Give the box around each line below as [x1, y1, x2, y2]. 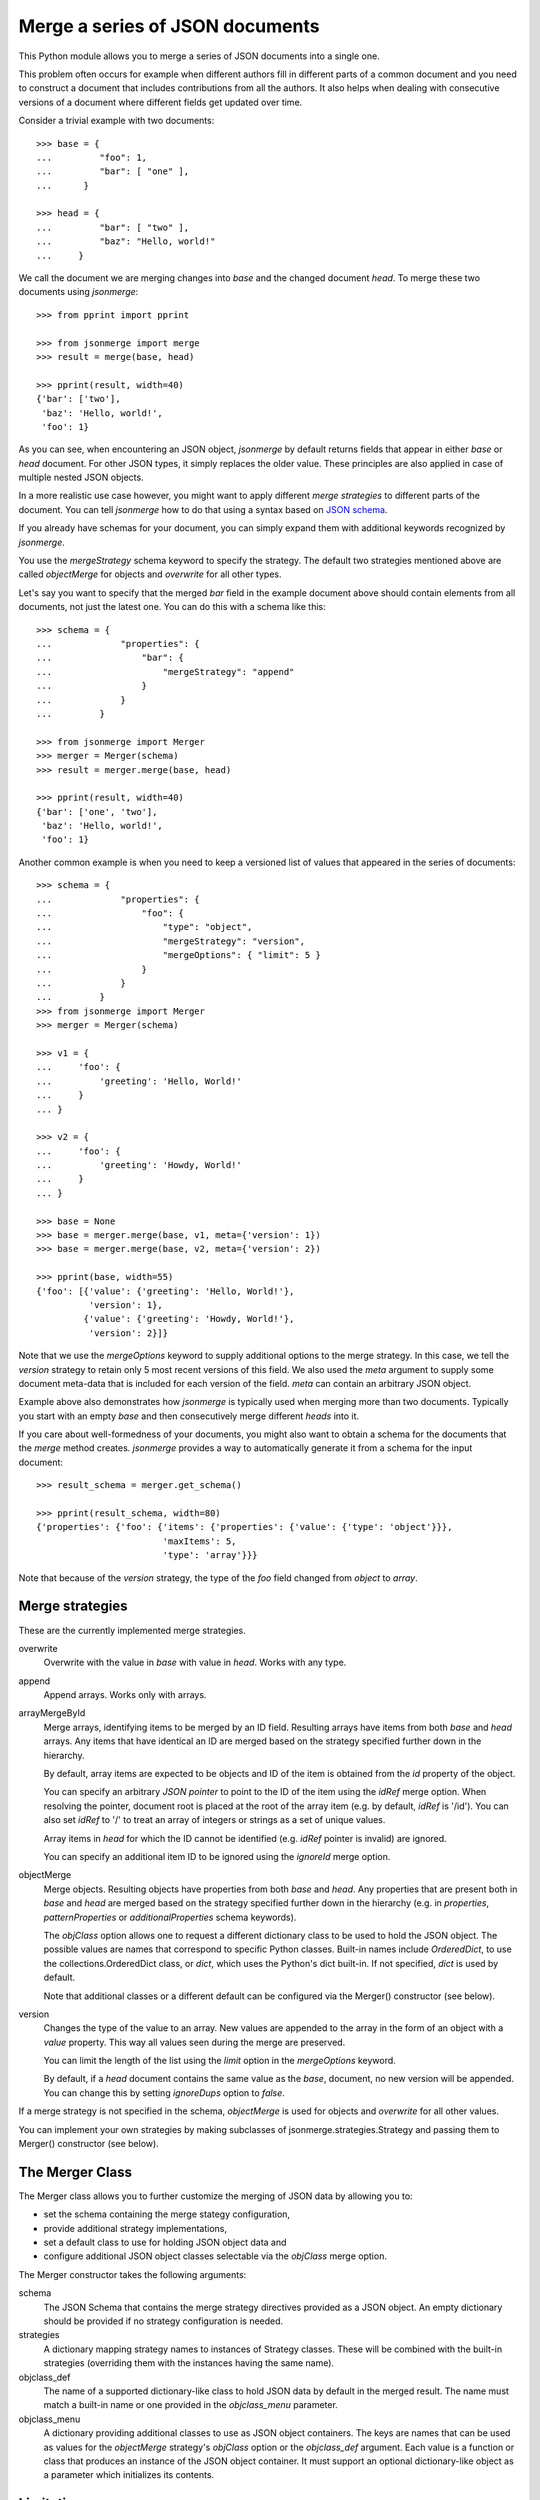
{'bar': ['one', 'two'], [36, 806, 158, 817]
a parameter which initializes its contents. [43, 2469, 215, 2481]
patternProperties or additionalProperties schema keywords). [43, 1911, 297, 1923]
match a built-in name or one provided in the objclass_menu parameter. [43, 2399, 339, 2411]
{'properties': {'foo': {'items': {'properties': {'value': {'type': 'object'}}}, [36, 1521, 453, 1533]
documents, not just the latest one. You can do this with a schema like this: [18, 601, 327, 613]
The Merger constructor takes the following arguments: [18, 2268, 247, 2280]
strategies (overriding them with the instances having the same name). [43, 2357, 335, 2369]
